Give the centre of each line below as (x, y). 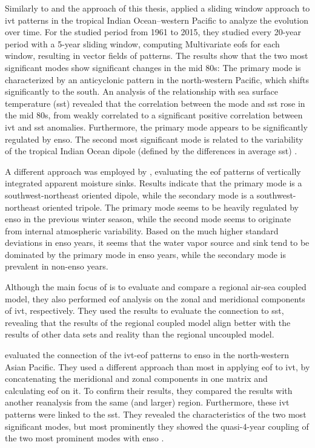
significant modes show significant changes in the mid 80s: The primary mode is (153, 67)
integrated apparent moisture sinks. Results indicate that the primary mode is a (154, 183)
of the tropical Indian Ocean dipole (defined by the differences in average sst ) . (151, 151)
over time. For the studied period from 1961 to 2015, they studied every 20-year (153, 32)
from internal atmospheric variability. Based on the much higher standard (142, 230)
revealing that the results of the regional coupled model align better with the (148, 322)
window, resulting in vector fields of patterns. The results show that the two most (157, 56)
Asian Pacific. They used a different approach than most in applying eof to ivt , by (157, 366)
